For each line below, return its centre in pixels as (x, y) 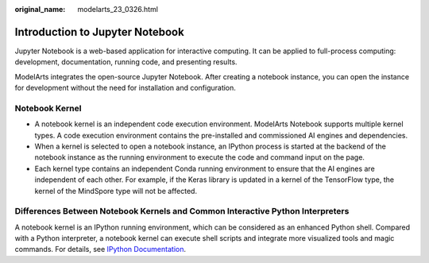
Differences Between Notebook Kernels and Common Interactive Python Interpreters (182, 211)
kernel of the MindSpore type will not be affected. (116, 191)
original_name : (40, 9)
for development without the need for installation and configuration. (125, 88)
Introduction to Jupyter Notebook (99, 32)
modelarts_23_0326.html (118, 9)
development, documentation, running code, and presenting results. (126, 62)
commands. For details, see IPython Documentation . (100, 249)
